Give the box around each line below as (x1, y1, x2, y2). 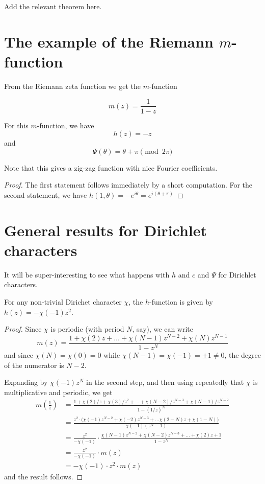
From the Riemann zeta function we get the (4, 80, 141, 91)
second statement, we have (4, 189, 87, 200)
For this (4, 120, 29, 130)
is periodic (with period (50, 324, 124, 334)
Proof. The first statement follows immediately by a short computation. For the (4, 179, 253, 190)
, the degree (224, 349, 261, 360)
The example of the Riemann (4, 31, 214, 52)
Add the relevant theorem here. (4, 1, 102, 11)
